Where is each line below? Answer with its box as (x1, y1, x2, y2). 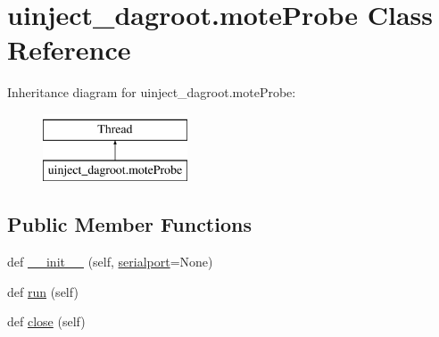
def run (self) (7, 282, 79, 300)
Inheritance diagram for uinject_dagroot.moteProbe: (7, 83, 296, 102)
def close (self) (7, 312, 86, 331)
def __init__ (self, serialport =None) (7, 252, 213, 271)
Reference (7, 31, 131, 68)
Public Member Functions (7, 210, 252, 238)
